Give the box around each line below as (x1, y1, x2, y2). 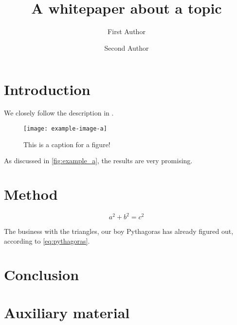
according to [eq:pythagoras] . (4, 235, 90, 246)
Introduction (4, 79, 91, 99)
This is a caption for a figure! (23, 139, 110, 149)
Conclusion (4, 264, 79, 284)
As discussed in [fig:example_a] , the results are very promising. (4, 155, 193, 166)
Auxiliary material (4, 303, 130, 323)
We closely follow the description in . (4, 108, 114, 118)
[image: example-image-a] (23, 125, 107, 132)
